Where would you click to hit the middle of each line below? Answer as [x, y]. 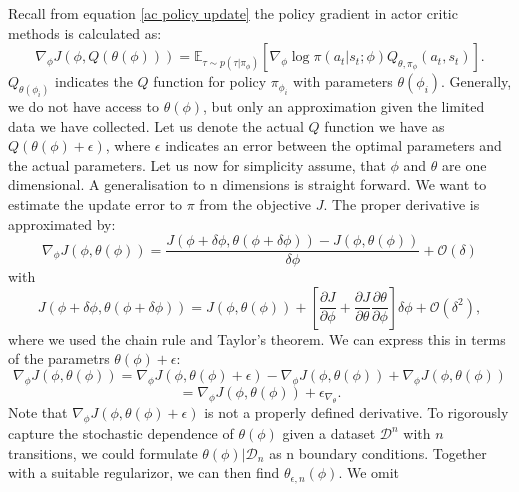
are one [464, 164]
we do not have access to [83, 106]
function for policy [210, 81]
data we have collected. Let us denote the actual [156, 125]
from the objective [255, 204]
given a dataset [329, 433]
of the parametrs [59, 358]
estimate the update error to [95, 204]
